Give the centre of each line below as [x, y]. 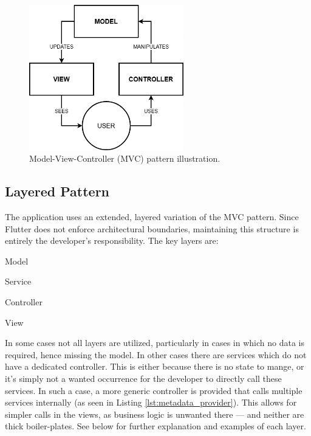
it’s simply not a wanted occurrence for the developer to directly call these [143, 378]
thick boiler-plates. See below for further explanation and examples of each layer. [155, 426]
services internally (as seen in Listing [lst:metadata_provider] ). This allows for [151, 402]
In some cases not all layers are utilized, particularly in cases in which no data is [155, 343]
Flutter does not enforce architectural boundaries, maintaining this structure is [152, 228]
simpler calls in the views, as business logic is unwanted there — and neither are [155, 414]
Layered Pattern [57, 191]
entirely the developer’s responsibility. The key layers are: [112, 240]
